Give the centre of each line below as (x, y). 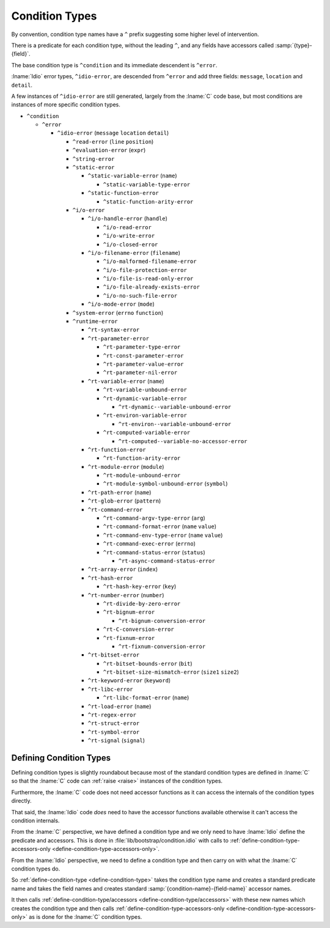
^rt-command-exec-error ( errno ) (149, 543)
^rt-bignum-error (129, 612)
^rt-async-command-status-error (167, 561)
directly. (21, 801)
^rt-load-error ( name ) (119, 706)
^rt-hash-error (111, 578)
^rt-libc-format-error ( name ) (146, 698)
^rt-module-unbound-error (142, 476)
